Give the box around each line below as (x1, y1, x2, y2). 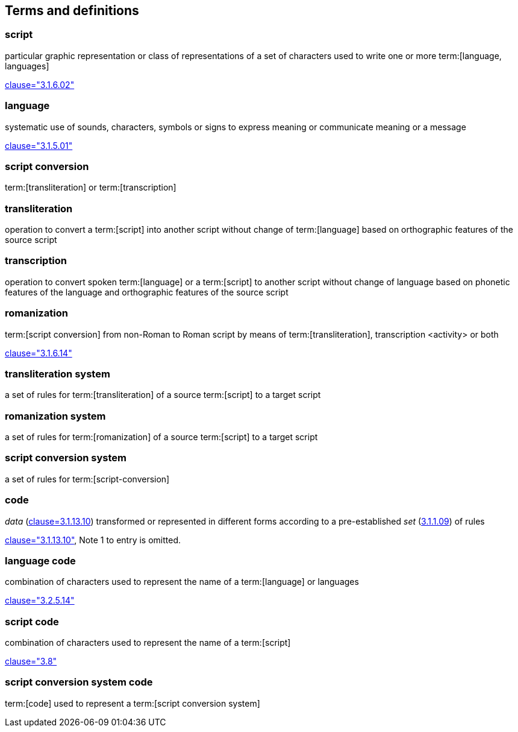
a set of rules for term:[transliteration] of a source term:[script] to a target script (5, 390, 321, 400)
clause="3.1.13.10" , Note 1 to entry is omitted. (5, 534, 181, 545)
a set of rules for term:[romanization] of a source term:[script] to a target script (5, 432, 318, 443)
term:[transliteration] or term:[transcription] (5, 182, 176, 193)
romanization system (5, 409, 106, 422)
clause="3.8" (5, 656, 57, 667)
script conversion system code (5, 676, 153, 689)
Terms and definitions (5, 3, 139, 18)
